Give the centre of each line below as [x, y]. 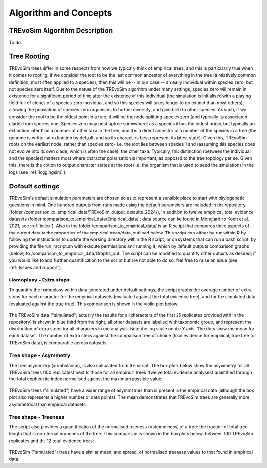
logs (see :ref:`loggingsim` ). [38, 172]
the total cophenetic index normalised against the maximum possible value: [86, 379]
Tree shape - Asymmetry [40, 355]
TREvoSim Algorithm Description [61, 30]
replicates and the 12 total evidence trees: [52, 441]
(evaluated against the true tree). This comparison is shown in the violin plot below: [94, 304]
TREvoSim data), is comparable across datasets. [59, 343]
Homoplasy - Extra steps [40, 280]
